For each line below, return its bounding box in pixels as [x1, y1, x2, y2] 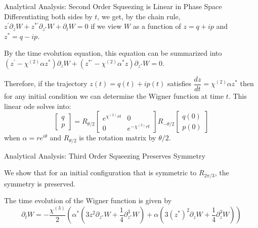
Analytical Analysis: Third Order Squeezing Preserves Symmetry [4, 150, 205, 161]
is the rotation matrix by [79, 132, 156, 143]
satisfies [167, 78, 191, 89]
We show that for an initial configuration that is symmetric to [4, 167, 197, 178]
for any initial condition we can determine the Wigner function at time [4, 91, 224, 101]
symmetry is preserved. [4, 178, 76, 188]
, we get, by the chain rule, [97, 11, 181, 21]
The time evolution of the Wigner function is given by [4, 195, 172, 206]
